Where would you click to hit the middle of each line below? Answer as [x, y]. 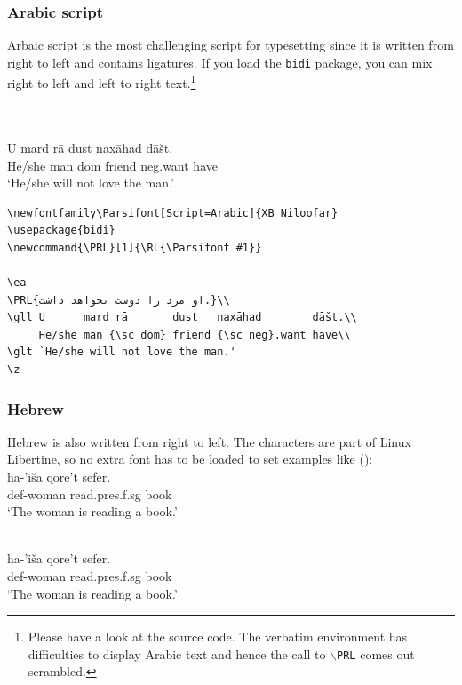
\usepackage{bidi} [61, 231]
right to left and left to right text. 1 [102, 82]
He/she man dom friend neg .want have [112, 165]
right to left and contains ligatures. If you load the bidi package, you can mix [220, 62]
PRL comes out [376, 653]
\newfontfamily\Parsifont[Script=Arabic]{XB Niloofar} [173, 213]
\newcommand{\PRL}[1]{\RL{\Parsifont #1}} [135, 247]
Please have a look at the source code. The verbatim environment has [218, 637]
